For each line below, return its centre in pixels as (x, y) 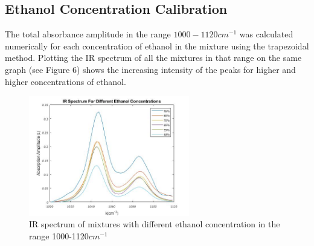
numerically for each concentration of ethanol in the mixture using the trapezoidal (157, 46)
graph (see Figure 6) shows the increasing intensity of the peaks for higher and (150, 69)
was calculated (266, 34)
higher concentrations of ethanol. (66, 81)
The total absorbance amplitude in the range (88, 34)
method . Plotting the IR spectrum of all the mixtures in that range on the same (153, 58)
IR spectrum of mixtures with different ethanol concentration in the (155, 224)
